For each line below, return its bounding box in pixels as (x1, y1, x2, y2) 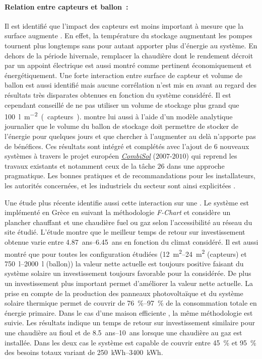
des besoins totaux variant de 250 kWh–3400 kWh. (5, 347, 163, 357)
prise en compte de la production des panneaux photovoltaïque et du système (5, 288, 243, 298)
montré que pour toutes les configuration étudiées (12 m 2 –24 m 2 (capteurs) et (5, 247, 247, 259)
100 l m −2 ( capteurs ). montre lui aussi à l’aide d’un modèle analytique (5, 110, 233, 121)
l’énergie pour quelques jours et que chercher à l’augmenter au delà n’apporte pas (5, 130, 256, 141)
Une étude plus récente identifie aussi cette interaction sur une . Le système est (5, 197, 249, 207)
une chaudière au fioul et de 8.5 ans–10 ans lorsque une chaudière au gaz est (5, 327, 242, 337)
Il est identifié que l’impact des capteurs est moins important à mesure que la (5, 20, 244, 31)
